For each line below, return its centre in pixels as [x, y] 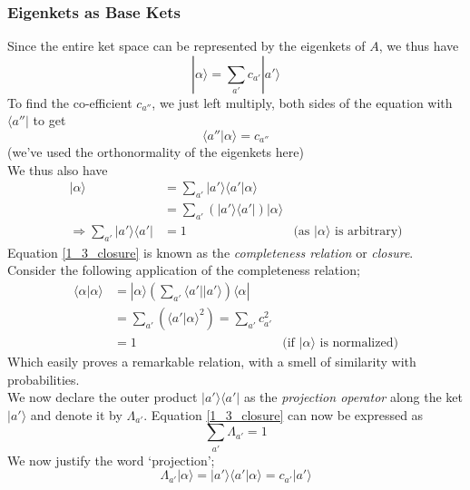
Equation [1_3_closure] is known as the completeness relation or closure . [211, 252]
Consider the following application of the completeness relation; [184, 270]
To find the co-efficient [70, 102]
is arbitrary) [369, 231]
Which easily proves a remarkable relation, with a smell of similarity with [212, 361]
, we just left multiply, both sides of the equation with [302, 102]
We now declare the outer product [103, 397]
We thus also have [58, 169]
